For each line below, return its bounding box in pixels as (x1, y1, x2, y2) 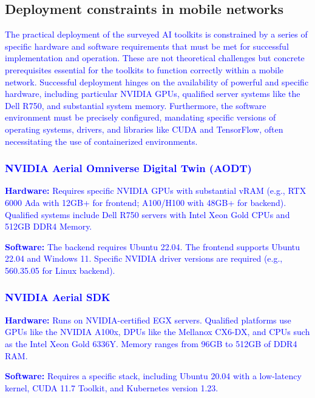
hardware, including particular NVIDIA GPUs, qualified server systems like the (5, 87, 300, 100)
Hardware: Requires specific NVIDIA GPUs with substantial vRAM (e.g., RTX (5, 184, 307, 197)
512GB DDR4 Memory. (5, 220, 92, 233)
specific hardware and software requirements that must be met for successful (5, 39, 289, 52)
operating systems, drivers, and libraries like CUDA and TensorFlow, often (5, 122, 283, 135)
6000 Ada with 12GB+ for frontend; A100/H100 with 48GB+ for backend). (5, 196, 286, 208)
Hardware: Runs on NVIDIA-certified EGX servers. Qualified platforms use (5, 313, 291, 326)
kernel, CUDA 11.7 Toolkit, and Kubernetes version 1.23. (5, 381, 218, 394)
